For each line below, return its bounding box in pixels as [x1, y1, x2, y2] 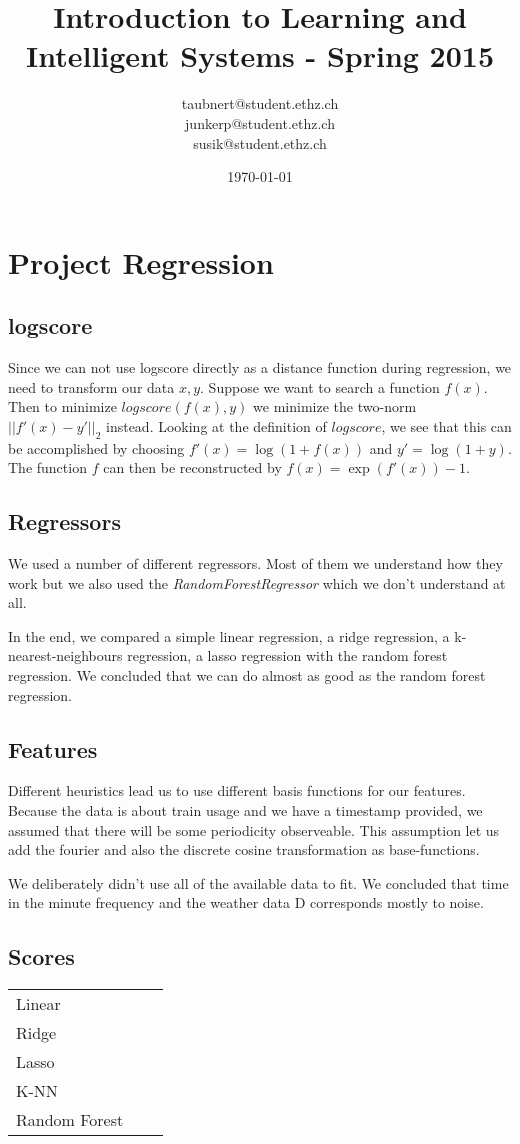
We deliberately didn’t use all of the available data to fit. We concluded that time [8, 872, 509, 893]
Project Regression [8, 241, 274, 282]
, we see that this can [381, 415, 512, 436]
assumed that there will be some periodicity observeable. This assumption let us [8, 819, 500, 840]
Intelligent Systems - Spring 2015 [25, 35, 495, 76]
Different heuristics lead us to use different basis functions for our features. [8, 780, 466, 801]
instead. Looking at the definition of [105, 415, 327, 436]
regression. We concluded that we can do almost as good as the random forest [8, 665, 486, 686]
